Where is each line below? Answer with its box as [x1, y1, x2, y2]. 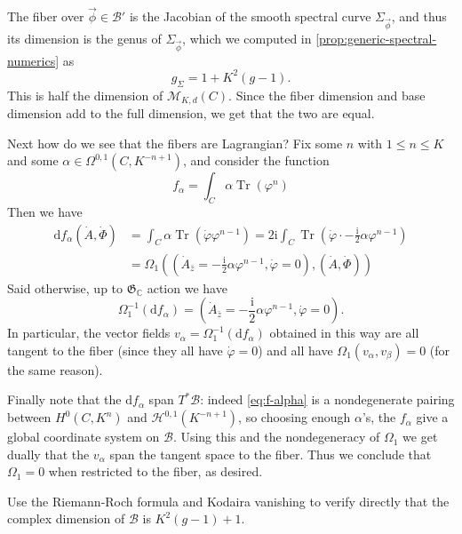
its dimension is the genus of [7, 28, 162, 47]
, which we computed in [182, 28, 312, 47]
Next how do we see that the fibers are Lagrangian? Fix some [7, 133, 343, 152]
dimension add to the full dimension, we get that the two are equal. [7, 104, 375, 123]
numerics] [7, 51, 60, 69]
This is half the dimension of [7, 85, 163, 104]
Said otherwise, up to [7, 278, 123, 297]
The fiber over [7, 7, 84, 26]
